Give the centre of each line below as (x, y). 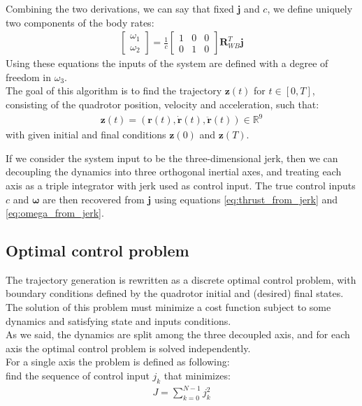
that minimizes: (197, 376)
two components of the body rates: (80, 22)
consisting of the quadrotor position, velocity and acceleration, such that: (162, 104)
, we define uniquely (310, 8)
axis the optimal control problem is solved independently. (128, 348)
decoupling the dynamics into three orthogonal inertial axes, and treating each (174, 172)
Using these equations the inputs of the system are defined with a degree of (167, 63)
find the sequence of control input (78, 376)
